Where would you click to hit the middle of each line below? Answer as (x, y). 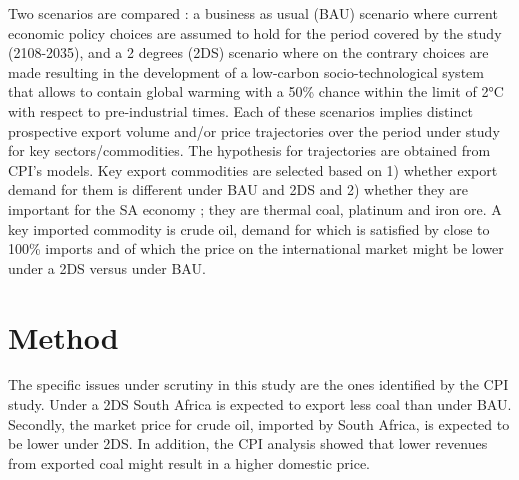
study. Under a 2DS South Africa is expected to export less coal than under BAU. (260, 404)
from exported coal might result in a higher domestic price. (189, 462)
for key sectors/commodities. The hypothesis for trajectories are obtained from (249, 150)
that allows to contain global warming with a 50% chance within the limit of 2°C (256, 91)
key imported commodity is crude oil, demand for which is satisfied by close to (249, 228)
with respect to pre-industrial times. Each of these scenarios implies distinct (240, 110)
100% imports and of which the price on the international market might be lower (256, 248)
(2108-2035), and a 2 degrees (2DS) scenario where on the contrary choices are (248, 52)
